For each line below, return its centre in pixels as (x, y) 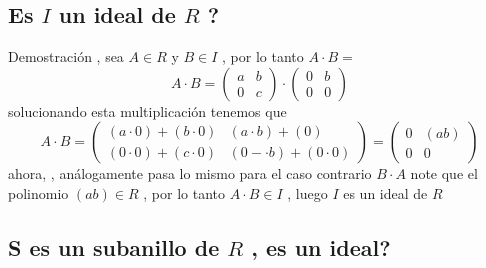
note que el (444, 173)
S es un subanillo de (114, 246)
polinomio (38, 192)
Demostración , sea (66, 56)
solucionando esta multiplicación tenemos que (147, 110)
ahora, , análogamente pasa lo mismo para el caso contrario (190, 173)
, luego (307, 192)
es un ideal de (385, 192)
